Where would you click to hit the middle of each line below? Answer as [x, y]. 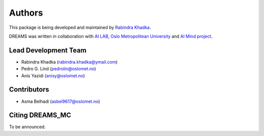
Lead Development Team [48, 50]
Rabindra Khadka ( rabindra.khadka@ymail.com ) [69, 62]
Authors [26, 13]
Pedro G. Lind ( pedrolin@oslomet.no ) [59, 69]
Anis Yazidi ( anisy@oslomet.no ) [53, 75]
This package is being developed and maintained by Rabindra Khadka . [80, 27]
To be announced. [27, 127]
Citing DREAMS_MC [40, 115]
